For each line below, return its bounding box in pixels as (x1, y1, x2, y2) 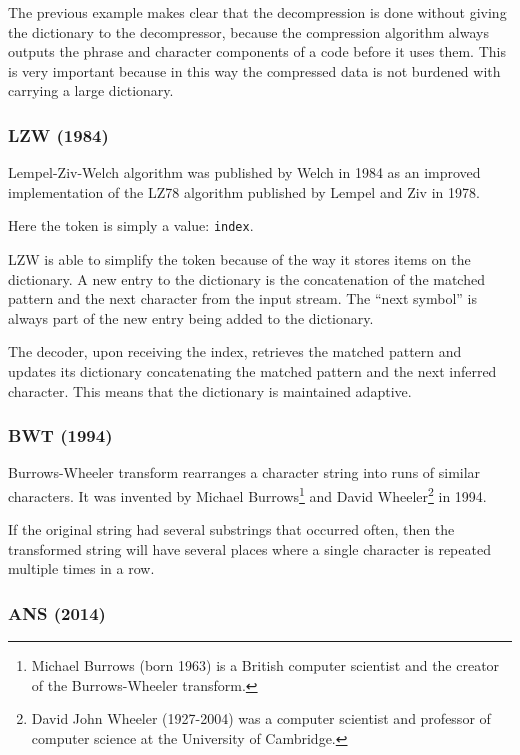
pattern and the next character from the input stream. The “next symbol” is (8, 288, 478, 309)
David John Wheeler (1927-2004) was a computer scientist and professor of (31, 708, 491, 729)
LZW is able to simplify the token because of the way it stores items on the (8, 249, 471, 270)
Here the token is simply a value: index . (8, 215, 254, 236)
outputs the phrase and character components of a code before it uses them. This (8, 41, 506, 62)
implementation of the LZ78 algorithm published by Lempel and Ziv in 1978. (8, 181, 480, 202)
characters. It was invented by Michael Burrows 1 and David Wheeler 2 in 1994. (8, 483, 487, 506)
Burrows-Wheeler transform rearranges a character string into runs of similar (8, 462, 481, 483)
